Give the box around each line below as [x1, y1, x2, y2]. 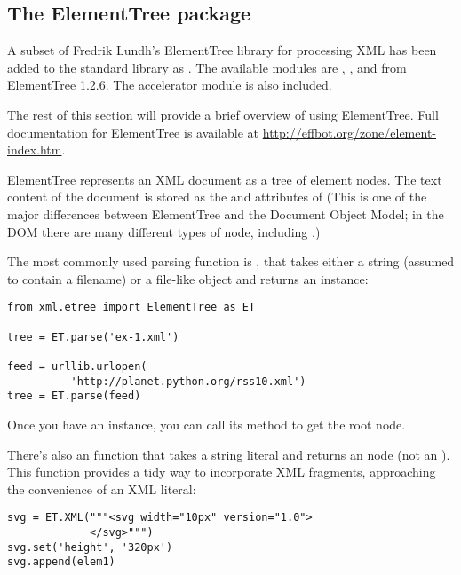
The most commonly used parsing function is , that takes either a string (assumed [7, 252, 455, 271]
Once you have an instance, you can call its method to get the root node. [7, 414, 406, 433]
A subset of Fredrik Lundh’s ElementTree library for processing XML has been [7, 41, 437, 59]
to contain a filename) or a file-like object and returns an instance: [7, 269, 369, 287]
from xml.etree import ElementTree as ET [7, 301, 256, 314]
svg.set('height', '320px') [7, 540, 173, 554]
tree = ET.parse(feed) [7, 390, 141, 403]
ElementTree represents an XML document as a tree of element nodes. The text [7, 169, 442, 188]
